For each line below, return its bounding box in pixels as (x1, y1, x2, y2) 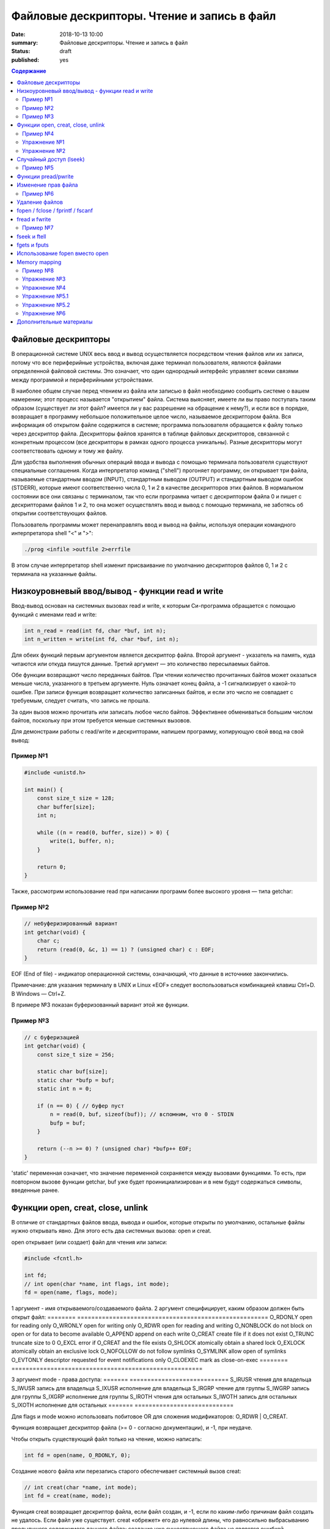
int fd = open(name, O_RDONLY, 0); (24, 1451, 131, 1459)
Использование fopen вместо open (16, 250, 109, 257)
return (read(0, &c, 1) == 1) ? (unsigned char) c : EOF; (37, 946, 215, 953)
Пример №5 (22, 164, 54, 171)
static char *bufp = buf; (37, 1076, 115, 1084)
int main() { (24, 787, 64, 793)
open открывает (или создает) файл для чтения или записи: (11, 1238, 167, 1246)
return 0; (37, 863, 67, 870)
